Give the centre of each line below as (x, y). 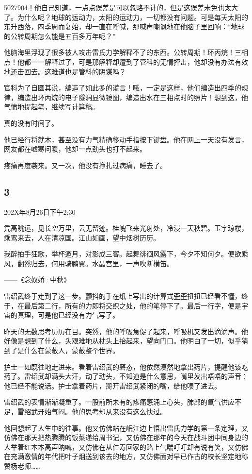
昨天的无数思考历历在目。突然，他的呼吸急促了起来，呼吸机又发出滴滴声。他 (126, 331)
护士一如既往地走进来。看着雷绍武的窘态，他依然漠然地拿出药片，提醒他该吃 (126, 366)
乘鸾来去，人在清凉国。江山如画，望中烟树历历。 (82, 237)
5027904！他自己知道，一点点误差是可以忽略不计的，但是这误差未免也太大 (121, 7)
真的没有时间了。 (31, 123)
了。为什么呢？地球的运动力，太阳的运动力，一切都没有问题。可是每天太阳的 (126, 17)
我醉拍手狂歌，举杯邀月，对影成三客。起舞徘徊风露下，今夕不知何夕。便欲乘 (126, 254)
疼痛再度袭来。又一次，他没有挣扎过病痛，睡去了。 (85, 165)
